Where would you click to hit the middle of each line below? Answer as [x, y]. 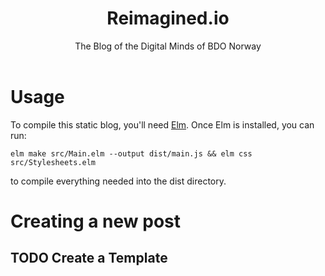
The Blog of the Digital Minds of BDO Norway [168, 46]
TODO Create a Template [89, 258]
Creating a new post [96, 221]
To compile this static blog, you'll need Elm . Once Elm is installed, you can [162, 124]
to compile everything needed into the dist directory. [118, 181]
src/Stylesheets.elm [53, 162]
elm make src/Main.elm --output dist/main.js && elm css [131, 153]
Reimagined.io [168, 18]
